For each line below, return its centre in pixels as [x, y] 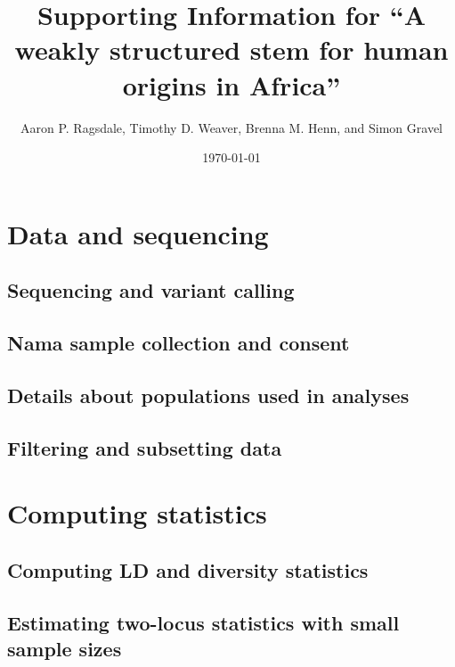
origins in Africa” [232, 84]
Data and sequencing [138, 233]
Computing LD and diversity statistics [188, 569]
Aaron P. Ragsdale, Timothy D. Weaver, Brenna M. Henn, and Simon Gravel [232, 127]
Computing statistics [137, 513]
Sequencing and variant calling [151, 290]
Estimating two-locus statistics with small [203, 622]
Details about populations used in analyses [208, 395]
